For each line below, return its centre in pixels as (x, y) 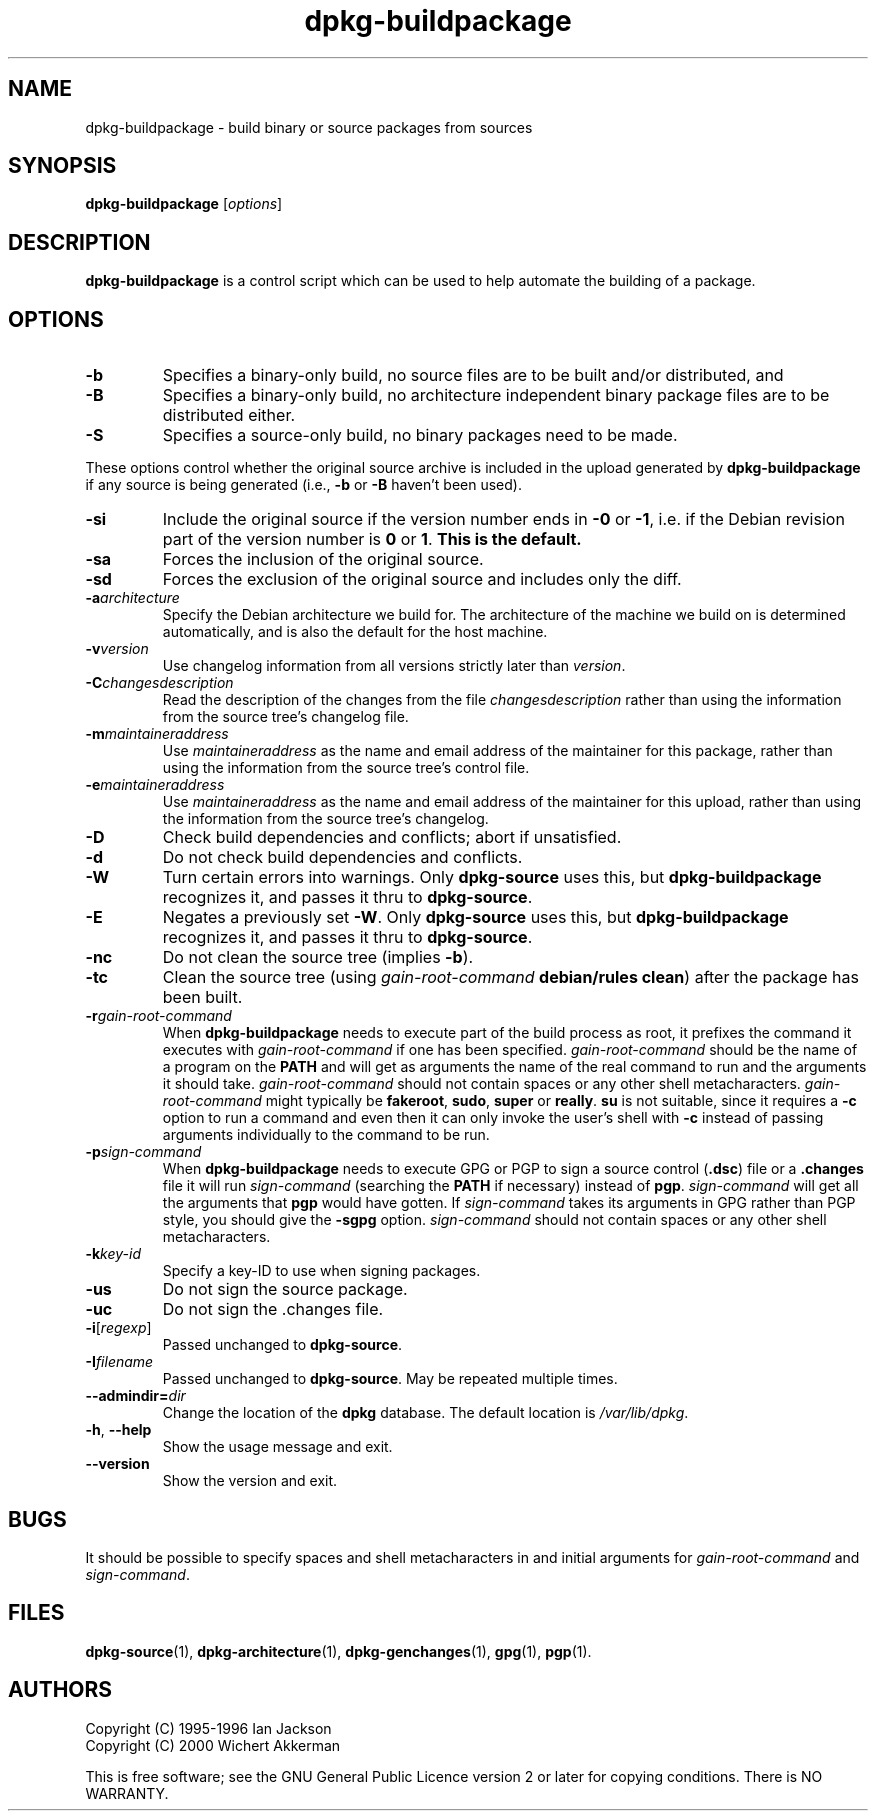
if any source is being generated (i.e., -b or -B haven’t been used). (303, 485)
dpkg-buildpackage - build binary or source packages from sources (309, 127)
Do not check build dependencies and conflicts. (342, 857)
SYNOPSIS (62, 166)
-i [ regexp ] (118, 1328)
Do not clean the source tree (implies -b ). (318, 957)
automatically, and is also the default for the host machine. (355, 632)
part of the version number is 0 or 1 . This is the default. (372, 539)
